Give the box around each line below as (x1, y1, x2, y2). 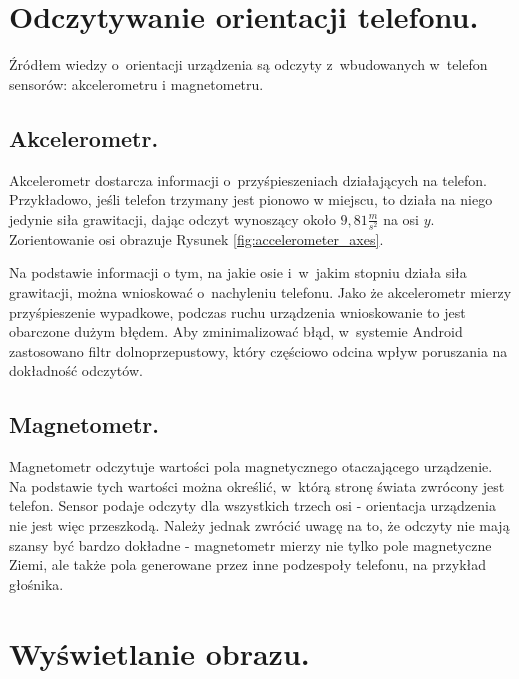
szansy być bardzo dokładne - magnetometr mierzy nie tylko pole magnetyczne (9, 534, 492, 555)
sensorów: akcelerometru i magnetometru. (9, 73, 264, 94)
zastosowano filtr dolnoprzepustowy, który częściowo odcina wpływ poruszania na (9, 340, 508, 361)
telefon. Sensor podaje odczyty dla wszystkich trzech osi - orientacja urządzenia (9, 495, 496, 516)
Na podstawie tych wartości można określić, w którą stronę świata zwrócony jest (9, 475, 505, 496)
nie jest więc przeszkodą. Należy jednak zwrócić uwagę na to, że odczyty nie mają (9, 514, 510, 535)
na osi (383, 208, 420, 229)
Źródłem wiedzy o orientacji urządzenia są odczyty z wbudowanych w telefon (9, 54, 488, 75)
